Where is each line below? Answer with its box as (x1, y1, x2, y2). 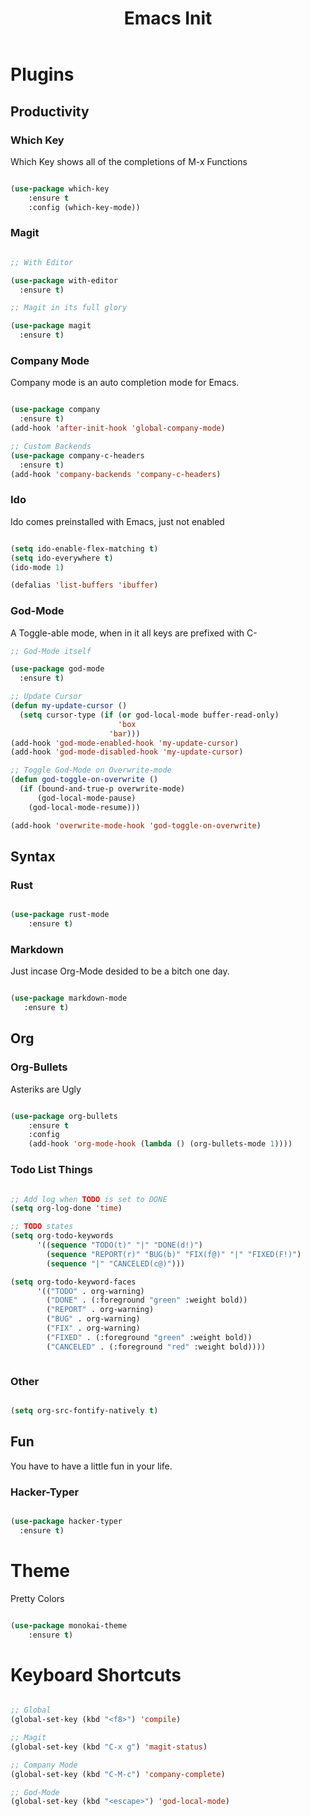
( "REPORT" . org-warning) (46, 1305, 155, 1315)
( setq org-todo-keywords (10, 1231, 114, 1241)
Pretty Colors (10, 1592, 65, 1604)
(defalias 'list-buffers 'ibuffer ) (10, 580, 159, 591)
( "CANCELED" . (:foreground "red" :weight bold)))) (46, 1342, 267, 1352)
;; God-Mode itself (10, 646, 92, 656)
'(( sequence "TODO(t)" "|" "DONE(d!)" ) (36, 1240, 203, 1251)
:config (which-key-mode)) (28, 202, 141, 212)
